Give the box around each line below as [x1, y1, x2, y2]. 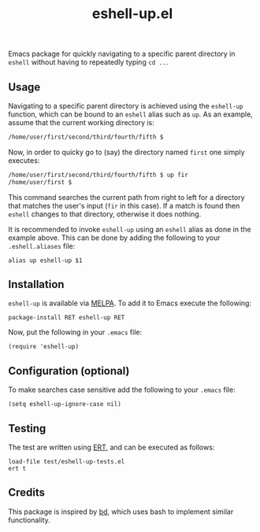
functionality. [8, 515, 51, 524]
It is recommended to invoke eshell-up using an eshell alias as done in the [8, 224, 251, 234]
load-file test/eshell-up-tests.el [8, 458, 125, 466]
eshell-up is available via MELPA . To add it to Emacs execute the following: [8, 298, 252, 308]
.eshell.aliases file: [8, 241, 76, 250]
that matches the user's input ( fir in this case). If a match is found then [8, 201, 240, 210]
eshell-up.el [91, 5, 173, 23]
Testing [8, 422, 46, 435]
